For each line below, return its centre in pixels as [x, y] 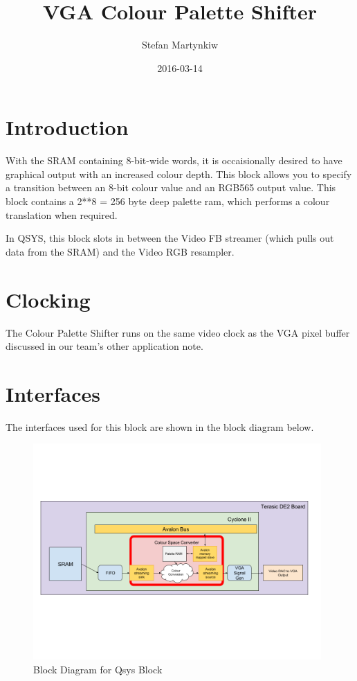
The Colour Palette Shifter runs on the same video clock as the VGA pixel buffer [178, 332]
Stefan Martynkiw [180, 45]
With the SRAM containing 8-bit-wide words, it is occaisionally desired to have [174, 160]
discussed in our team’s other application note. [104, 346]
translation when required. [62, 214]
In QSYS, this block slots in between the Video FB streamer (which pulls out [170, 238]
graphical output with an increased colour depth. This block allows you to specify [179, 174]
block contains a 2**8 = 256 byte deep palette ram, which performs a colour [168, 201]
